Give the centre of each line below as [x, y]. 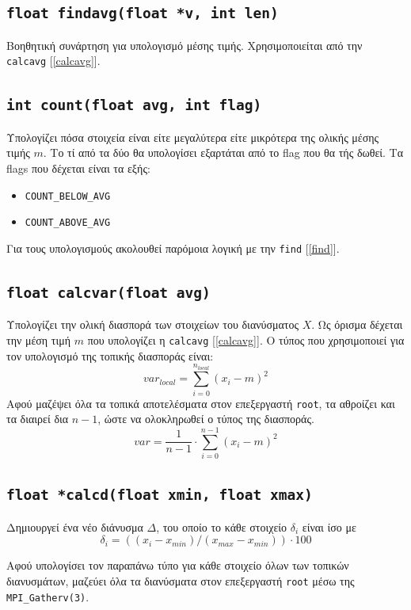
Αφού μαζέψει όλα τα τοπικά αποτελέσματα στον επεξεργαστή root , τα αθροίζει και [201, 403]
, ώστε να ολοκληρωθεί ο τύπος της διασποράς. [206, 419]
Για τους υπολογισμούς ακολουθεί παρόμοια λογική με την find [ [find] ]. [173, 248]
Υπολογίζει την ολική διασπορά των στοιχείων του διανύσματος [153, 324]
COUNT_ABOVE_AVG [68, 223]
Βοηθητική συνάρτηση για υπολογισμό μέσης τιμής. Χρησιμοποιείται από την [185, 45]
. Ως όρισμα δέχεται [357, 324]
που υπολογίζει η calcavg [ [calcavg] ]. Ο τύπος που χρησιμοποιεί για [246, 339]
